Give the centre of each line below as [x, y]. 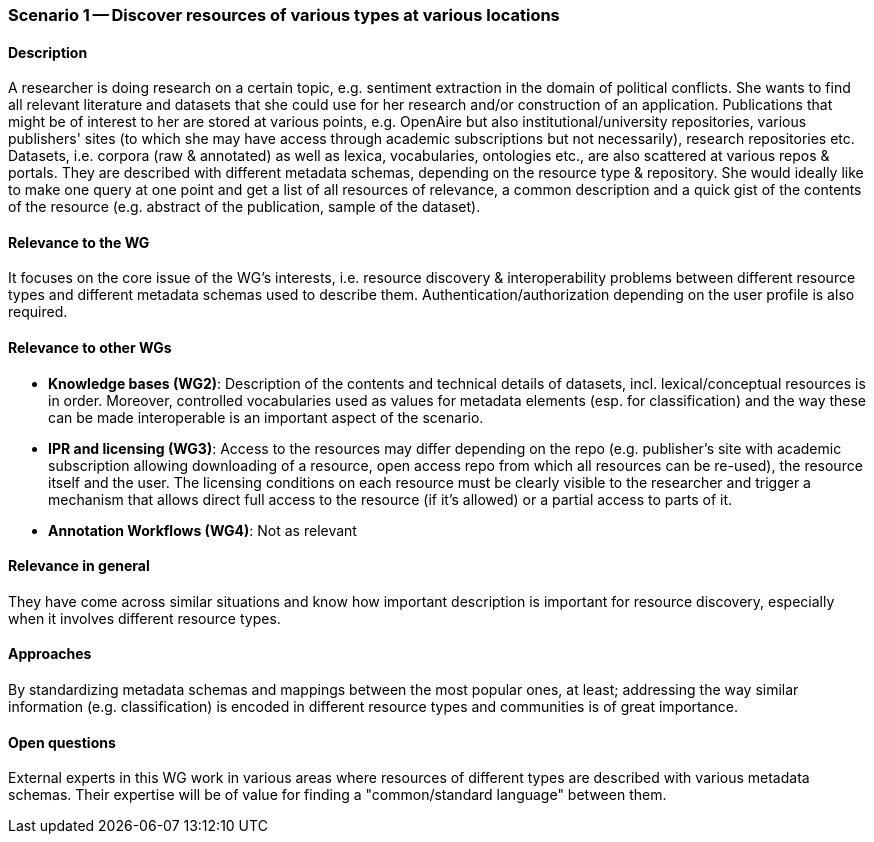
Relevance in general [79, 566]
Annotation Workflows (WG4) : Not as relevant [202, 530]
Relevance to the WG [79, 242]
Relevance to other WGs [90, 348]
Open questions [62, 742]
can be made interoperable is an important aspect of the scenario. [266, 417]
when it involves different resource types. [144, 618]
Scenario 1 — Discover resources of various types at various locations [284, 15]
